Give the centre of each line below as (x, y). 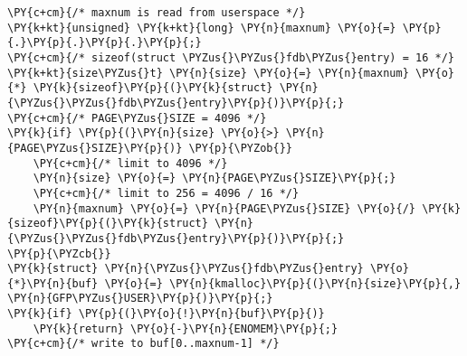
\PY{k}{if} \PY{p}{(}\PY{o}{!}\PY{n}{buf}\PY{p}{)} (166, 314)
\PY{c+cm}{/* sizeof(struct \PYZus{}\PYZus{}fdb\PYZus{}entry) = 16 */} (231, 57)
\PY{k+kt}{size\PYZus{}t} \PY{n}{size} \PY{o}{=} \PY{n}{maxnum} (208, 73)
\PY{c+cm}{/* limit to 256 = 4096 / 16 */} (166, 193)
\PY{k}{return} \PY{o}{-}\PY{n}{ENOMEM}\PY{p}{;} (186, 328)
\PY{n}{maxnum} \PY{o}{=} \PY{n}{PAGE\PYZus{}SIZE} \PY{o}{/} (224, 208)
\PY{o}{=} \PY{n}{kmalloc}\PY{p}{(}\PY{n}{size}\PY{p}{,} (283, 283)
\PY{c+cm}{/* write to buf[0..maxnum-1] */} (143, 344)
